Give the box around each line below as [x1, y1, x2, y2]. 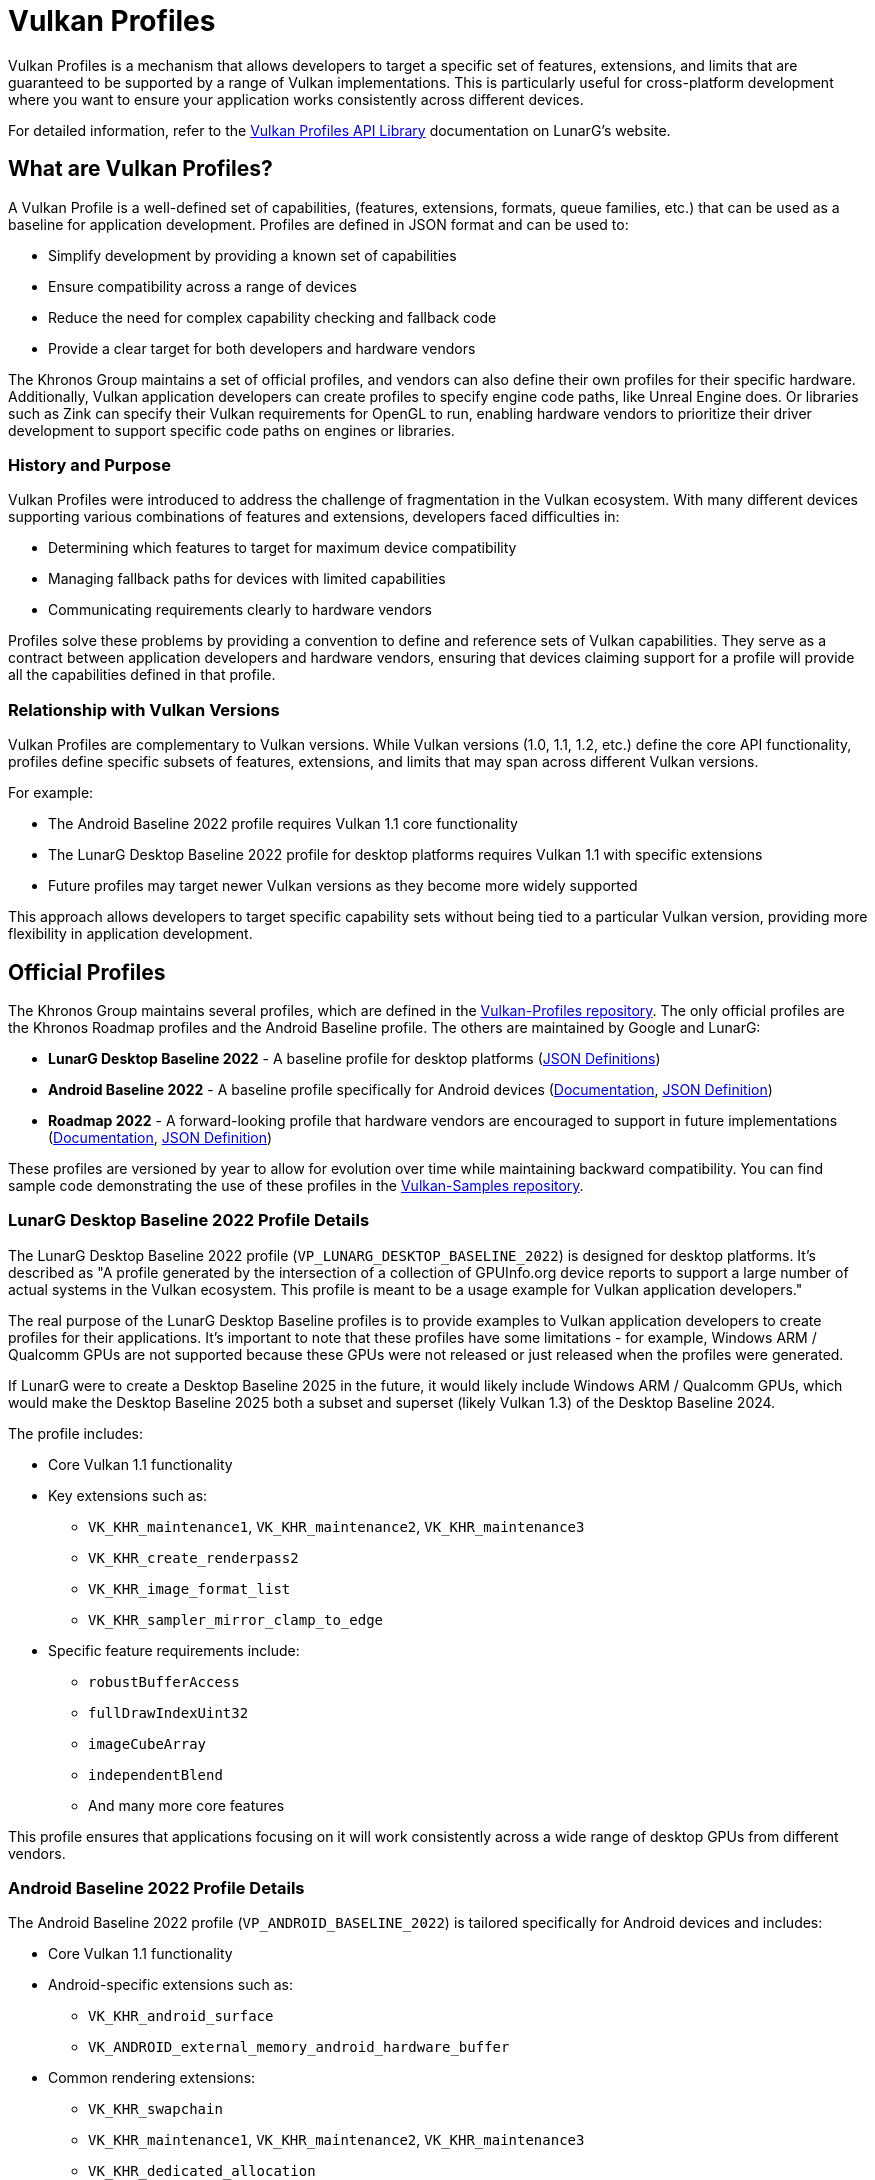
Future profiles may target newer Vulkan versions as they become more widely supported [48, 877, 638, 895]
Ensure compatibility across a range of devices [48, 277, 357, 295]
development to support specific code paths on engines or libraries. [8, 421, 455, 439]
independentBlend [88, 1766, 223, 1783]
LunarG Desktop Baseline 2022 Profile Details [8, 1210, 370, 1231]
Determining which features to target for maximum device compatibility [48, 539, 517, 557]
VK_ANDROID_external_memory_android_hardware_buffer [88, 2039, 510, 2056]
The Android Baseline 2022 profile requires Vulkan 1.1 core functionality [48, 815, 518, 833]
